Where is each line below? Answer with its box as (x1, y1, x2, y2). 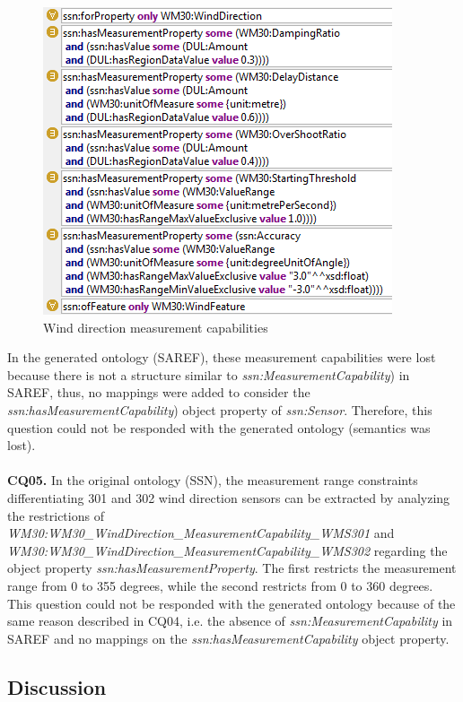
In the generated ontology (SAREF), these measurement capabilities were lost (7, 348, 436, 367)
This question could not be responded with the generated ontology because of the (7, 594, 456, 612)
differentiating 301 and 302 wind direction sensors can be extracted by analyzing (7, 488, 450, 507)
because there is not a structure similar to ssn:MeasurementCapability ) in (7, 365, 410, 384)
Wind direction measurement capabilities (43, 317, 268, 336)
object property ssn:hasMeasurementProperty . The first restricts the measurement (7, 559, 457, 577)
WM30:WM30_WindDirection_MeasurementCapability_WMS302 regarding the (7, 541, 448, 559)
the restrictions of (7, 506, 104, 524)
